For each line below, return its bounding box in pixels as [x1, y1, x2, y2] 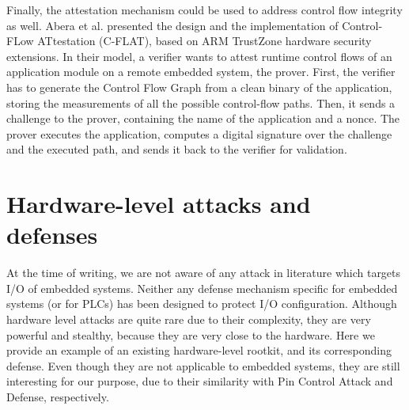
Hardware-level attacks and [6, 188, 311, 220]
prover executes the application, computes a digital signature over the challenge [6, 125, 392, 142]
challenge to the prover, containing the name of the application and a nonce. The [6, 110, 400, 127]
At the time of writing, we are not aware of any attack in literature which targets [6, 264, 401, 281]
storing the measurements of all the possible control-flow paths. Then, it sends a [6, 94, 396, 111]
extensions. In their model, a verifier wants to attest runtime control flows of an [6, 47, 392, 64]
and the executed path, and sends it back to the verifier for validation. [6, 141, 347, 158]
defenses [6, 218, 98, 251]
